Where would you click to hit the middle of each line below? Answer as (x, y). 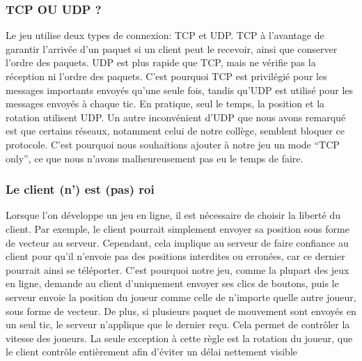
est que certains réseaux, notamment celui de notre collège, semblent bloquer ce (175, 131)
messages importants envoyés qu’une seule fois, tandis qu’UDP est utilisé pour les (180, 90)
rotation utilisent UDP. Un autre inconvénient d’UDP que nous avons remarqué (176, 117)
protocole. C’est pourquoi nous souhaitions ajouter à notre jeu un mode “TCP (173, 144)
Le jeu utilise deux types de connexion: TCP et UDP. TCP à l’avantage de (165, 35)
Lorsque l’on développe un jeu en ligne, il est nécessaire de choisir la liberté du (173, 215)
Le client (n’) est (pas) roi (80, 189)
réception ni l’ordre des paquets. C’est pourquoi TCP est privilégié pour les (166, 76)
